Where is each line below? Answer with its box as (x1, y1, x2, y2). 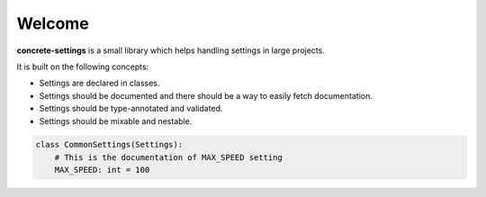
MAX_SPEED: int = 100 (54, 165, 150, 175)
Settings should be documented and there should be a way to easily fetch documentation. (39, 90, 373, 101)
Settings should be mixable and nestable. (39, 115, 193, 126)
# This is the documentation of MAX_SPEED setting (54, 152, 283, 162)
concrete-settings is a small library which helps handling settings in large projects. (16, 45, 326, 56)
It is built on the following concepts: (16, 61, 149, 72)
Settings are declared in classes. (39, 77, 160, 89)
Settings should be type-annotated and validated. (39, 103, 223, 114)
